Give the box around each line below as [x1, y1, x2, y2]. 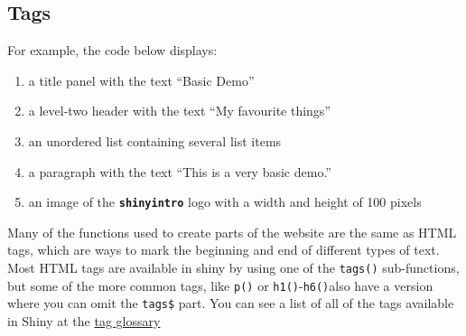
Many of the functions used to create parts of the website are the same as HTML [7, 222, 457, 241]
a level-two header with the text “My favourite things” [28, 101, 331, 120]
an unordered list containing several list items [28, 131, 282, 150]
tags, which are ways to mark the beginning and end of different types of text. [7, 240, 440, 259]
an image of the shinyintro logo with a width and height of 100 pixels [28, 192, 422, 211]
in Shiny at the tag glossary [7, 311, 161, 330]
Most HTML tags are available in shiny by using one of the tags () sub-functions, [7, 258, 460, 277]
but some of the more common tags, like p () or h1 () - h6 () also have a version [7, 275, 433, 294]
